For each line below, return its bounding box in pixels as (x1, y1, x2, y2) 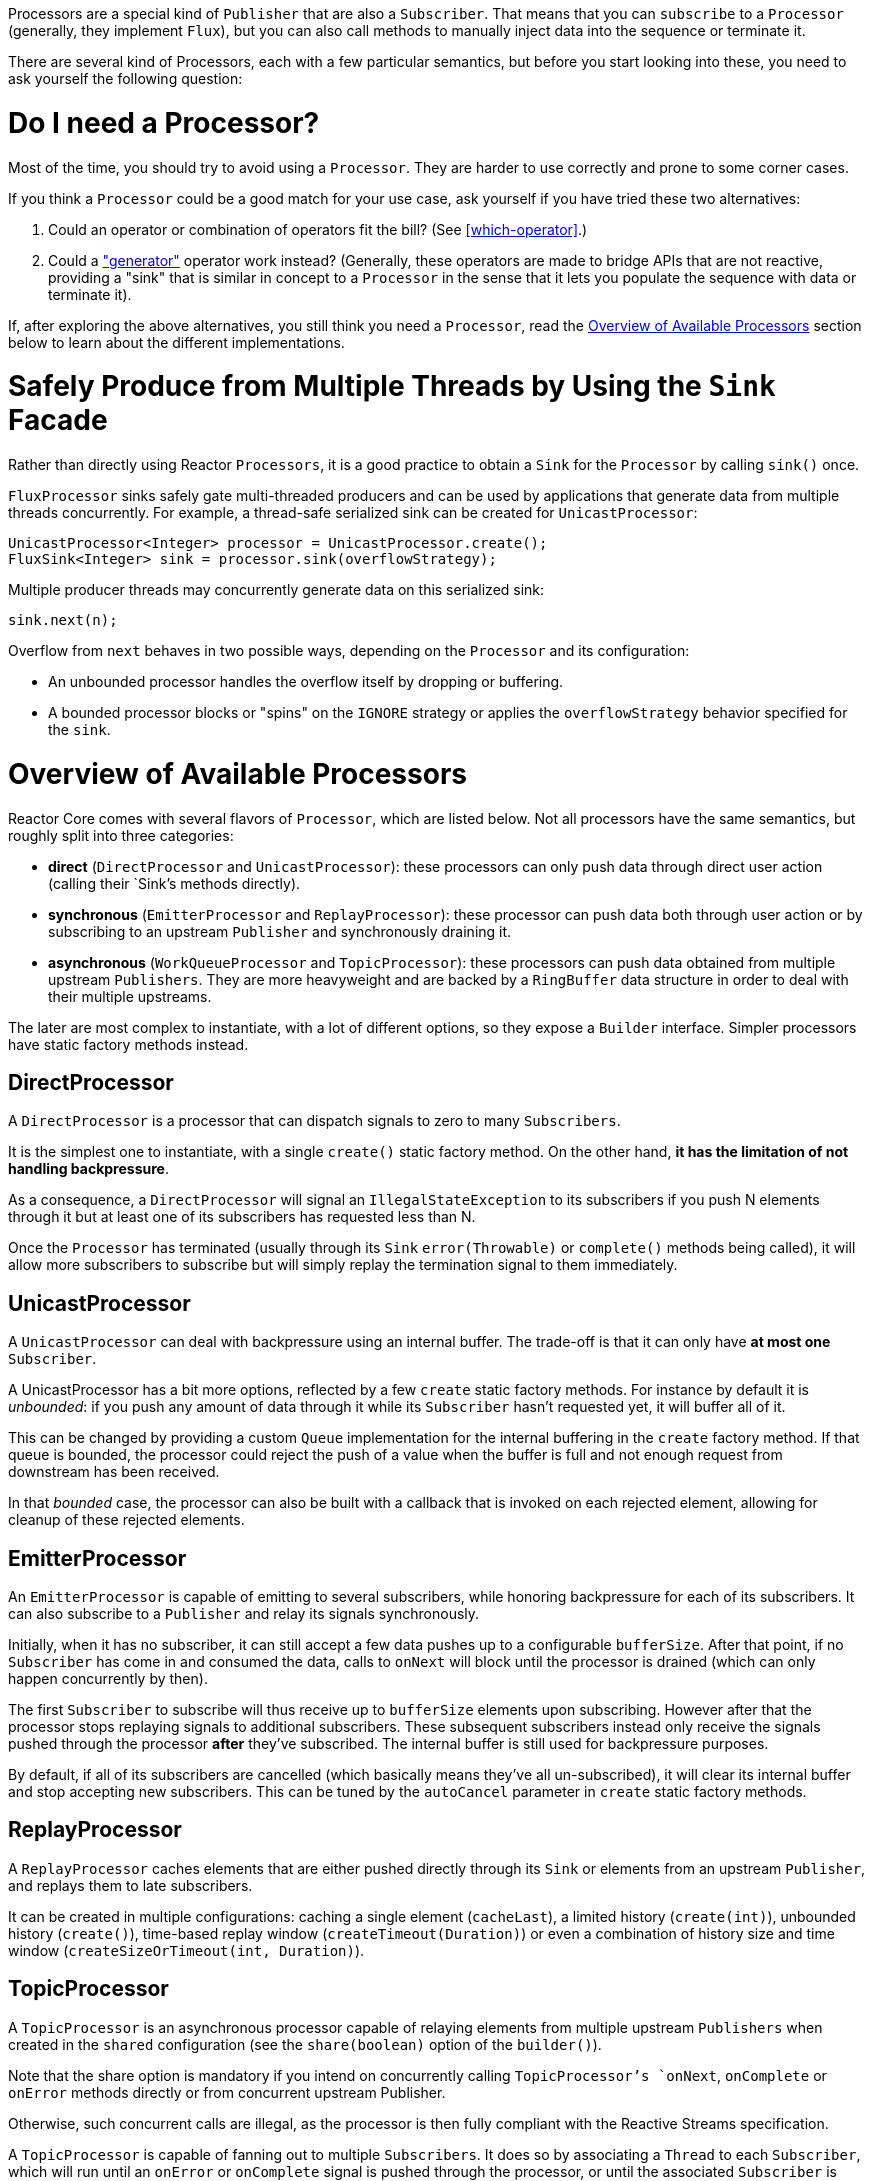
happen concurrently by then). (8, 1670, 208, 1688)
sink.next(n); (8, 612, 118, 628)
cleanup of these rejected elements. (8, 1511, 245, 1529)
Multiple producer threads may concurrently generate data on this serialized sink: (8, 581, 545, 598)
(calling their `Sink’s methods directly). (48, 874, 301, 892)
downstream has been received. (8, 1463, 220, 1481)
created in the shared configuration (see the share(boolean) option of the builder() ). (8, 2035, 602, 2053)
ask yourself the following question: (8, 70, 243, 87)
